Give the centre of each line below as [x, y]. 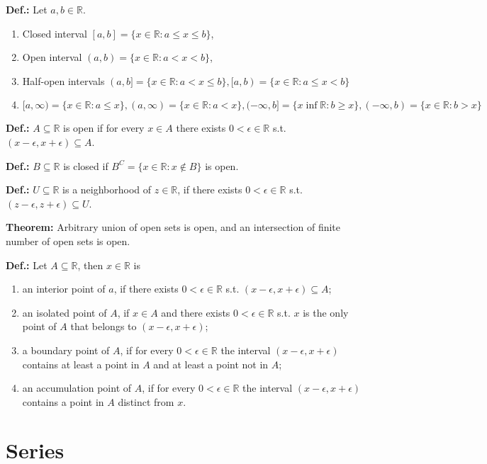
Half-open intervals [63, 80]
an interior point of [64, 289]
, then [90, 265]
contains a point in [63, 401]
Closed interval [55, 33]
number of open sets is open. [68, 241]
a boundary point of [66, 350]
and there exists [196, 312]
